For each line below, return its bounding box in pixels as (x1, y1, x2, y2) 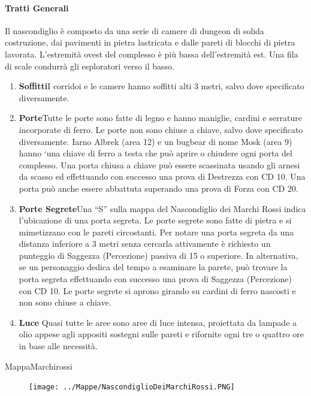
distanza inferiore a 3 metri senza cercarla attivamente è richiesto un (19, 237, 271, 250)
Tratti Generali (5, 1, 69, 14)
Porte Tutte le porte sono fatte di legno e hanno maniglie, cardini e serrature (19, 111, 302, 124)
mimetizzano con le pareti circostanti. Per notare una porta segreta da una (19, 225, 294, 238)
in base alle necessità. (19, 340, 98, 352)
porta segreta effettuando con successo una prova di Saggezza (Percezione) (19, 273, 292, 285)
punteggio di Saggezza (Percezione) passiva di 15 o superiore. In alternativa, (19, 249, 298, 261)
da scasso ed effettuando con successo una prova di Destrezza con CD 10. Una (19, 170, 306, 183)
